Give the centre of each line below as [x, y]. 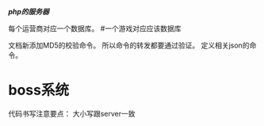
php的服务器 [29, 11]
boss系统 [39, 90]
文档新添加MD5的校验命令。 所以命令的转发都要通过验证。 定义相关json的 [129, 45]
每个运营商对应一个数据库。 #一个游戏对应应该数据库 [95, 29]
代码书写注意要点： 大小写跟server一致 [72, 113]
